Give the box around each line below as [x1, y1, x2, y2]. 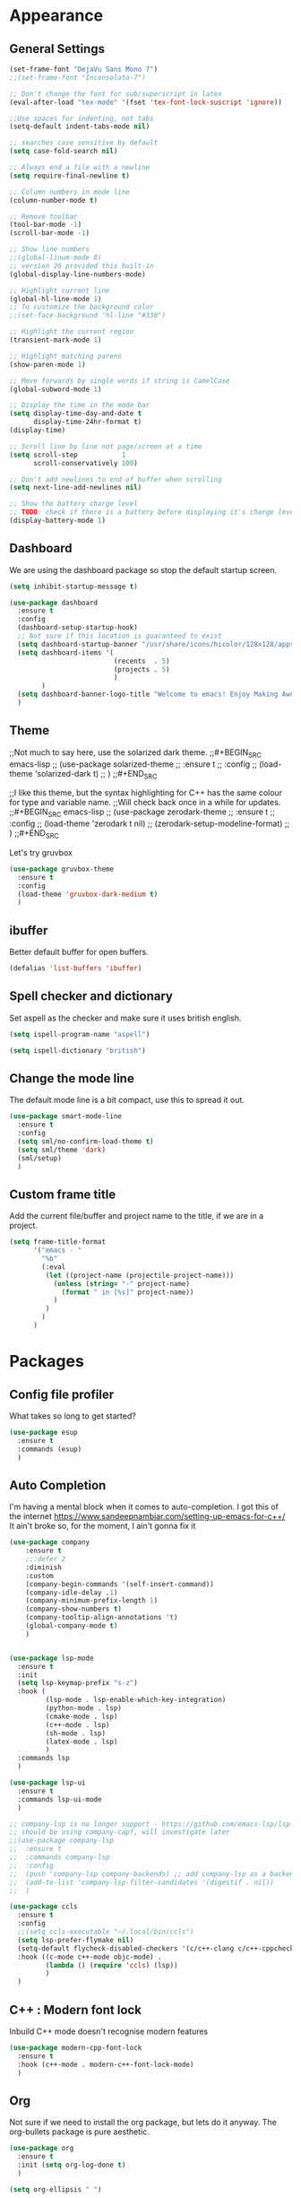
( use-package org [9, 2144, 74, 2153]
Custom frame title [9, 1186, 116, 1202]
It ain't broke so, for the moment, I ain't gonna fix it [9, 1521, 196, 1532]
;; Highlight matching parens [9, 352, 123, 361]
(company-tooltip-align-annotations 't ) [25, 1613, 178, 1622]
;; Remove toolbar [9, 212, 78, 221]
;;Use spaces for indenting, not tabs [9, 114, 154, 123]
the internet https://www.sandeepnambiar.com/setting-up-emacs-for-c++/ [9, 1511, 286, 1522]
